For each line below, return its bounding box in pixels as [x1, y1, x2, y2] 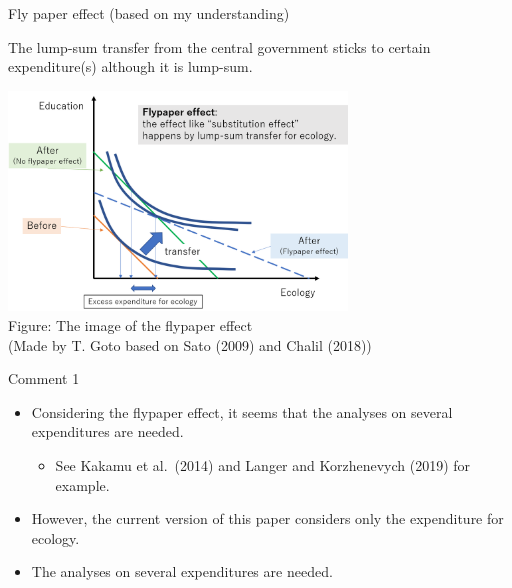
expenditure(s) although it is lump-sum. [8, 56, 253, 77]
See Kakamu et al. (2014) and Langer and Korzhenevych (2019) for [55, 454, 471, 475]
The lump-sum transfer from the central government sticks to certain [8, 36, 431, 57]
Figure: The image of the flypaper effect [8, 314, 253, 335]
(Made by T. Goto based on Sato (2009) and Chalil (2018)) [8, 334, 372, 355]
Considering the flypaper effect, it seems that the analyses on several [31, 401, 453, 422]
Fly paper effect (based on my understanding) [8, 3, 290, 23]
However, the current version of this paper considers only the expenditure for [31, 508, 504, 529]
